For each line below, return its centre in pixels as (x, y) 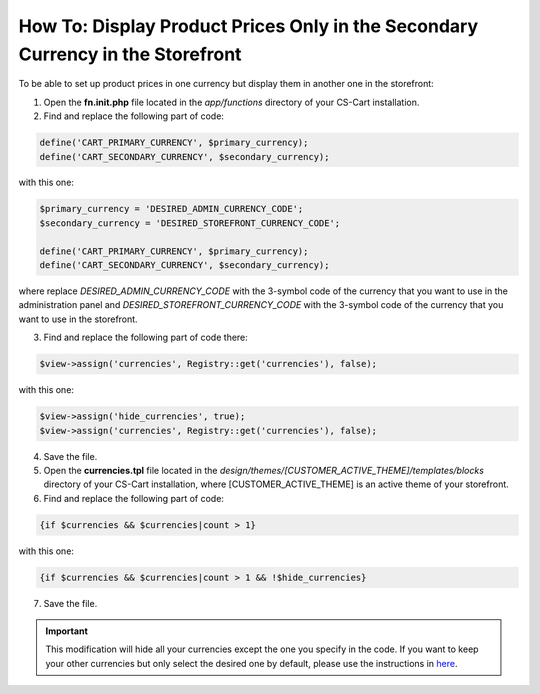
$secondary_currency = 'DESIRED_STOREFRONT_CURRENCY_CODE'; (190, 223)
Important (67, 631)
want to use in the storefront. (78, 319)
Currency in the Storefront (130, 54)
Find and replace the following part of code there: (146, 337)
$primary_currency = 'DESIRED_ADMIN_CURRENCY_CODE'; (171, 209)
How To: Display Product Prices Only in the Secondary (248, 26)
